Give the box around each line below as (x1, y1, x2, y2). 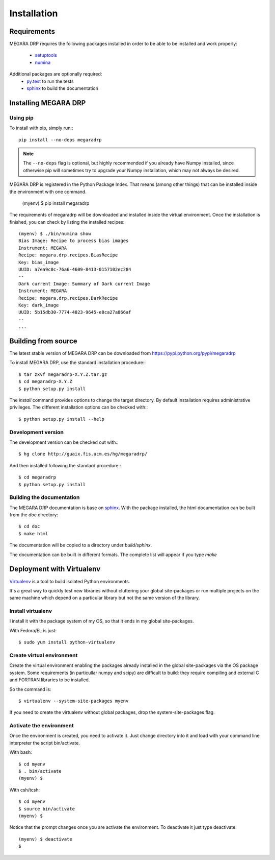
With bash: (9, 749, 33, 755)
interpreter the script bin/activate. (9, 739, 80, 746)
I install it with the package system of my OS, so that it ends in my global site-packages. (9, 618, 194, 624)
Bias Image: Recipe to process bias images (18, 238, 129, 244)
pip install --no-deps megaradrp (18, 137, 102, 142)
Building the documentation (9, 494, 80, 501)
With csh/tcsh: (9, 786, 40, 793)
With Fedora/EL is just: (9, 627, 57, 633)
